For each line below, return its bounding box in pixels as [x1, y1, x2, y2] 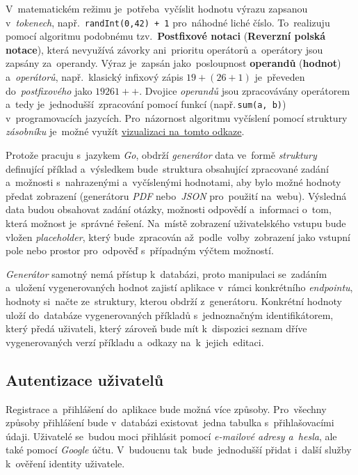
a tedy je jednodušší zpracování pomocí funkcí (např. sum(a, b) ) [6, 97, 286, 111]
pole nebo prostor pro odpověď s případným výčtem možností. [6, 243, 274, 258]
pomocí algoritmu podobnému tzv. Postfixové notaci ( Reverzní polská [6, 29, 326, 43]
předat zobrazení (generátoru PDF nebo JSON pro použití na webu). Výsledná [6, 188, 347, 203]
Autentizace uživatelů [6, 368, 164, 390]
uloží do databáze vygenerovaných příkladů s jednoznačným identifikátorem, [6, 307, 334, 322]
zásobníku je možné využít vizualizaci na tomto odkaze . [6, 124, 245, 139]
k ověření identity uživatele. [6, 455, 125, 470]
